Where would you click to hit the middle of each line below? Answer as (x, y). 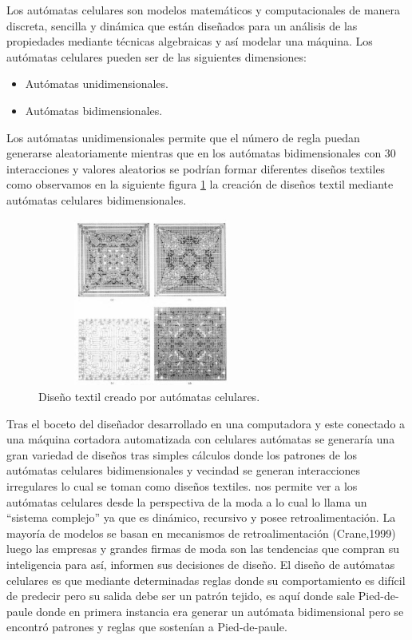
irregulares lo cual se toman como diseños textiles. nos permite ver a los (182, 485)
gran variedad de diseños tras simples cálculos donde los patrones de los (182, 454)
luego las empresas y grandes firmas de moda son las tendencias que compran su (203, 549)
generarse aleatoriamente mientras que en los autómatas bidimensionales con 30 (201, 153)
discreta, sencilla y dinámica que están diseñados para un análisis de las (182, 25)
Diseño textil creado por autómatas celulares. (149, 396)
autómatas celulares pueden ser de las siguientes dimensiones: (156, 56)
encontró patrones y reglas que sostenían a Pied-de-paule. (147, 627)
